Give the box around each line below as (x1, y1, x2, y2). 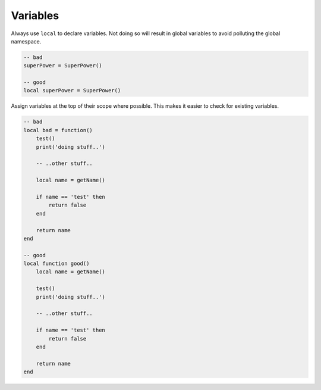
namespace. (11, 38, 42, 45)
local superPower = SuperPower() (23, 87, 121, 94)
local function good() (23, 260, 90, 267)
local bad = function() (23, 127, 93, 133)
